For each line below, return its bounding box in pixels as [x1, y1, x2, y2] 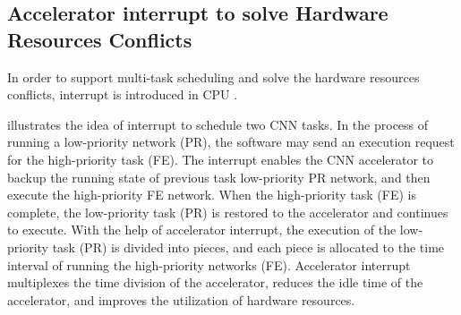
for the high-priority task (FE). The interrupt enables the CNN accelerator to [7, 149, 434, 168]
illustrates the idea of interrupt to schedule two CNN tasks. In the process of [7, 115, 429, 133]
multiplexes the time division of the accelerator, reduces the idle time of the [7, 273, 423, 292]
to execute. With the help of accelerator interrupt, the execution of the [7, 220, 397, 239]
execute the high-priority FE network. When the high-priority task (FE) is [7, 185, 416, 204]
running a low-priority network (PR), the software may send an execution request [7, 132, 455, 151]
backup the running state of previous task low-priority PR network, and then [7, 167, 431, 186]
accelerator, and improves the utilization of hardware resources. [7, 290, 355, 309]
